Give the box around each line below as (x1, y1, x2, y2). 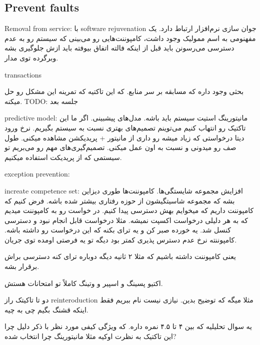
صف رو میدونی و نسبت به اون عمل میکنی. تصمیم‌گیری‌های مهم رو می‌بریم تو (4, 142, 236, 152)
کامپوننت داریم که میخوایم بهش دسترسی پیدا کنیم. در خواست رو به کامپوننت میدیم (4, 205, 254, 215)
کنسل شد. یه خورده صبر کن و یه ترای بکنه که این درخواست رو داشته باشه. (4, 224, 231, 235)
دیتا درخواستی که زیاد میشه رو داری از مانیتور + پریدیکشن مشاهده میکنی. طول (4, 132, 244, 142)
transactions (4, 69, 42, 79)
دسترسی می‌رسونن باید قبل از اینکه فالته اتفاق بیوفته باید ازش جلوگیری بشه (4, 42, 234, 53)
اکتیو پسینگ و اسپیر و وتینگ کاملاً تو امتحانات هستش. (4, 277, 163, 288)
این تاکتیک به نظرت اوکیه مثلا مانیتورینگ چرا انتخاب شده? (4, 331, 176, 341)
